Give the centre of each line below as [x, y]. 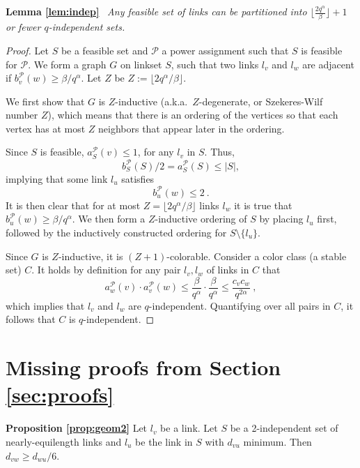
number [22, 115]
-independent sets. [87, 27]
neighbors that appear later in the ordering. [191, 128]
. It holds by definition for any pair [106, 270]
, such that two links [215, 64]
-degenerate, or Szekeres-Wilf [261, 101]
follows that [31, 319]
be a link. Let [189, 428]
